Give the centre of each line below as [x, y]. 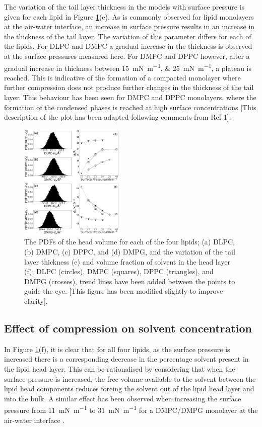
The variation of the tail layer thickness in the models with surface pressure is [124, 7]
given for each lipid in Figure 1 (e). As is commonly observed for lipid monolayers [129, 16]
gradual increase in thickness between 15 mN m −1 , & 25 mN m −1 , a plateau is [128, 67]
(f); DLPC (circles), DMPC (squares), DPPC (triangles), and [119, 271]
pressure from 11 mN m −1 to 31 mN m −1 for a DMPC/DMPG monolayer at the [131, 409]
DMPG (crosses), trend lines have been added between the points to [130, 281]
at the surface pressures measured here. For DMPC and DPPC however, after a [127, 56]
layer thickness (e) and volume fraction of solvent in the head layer [127, 261]
